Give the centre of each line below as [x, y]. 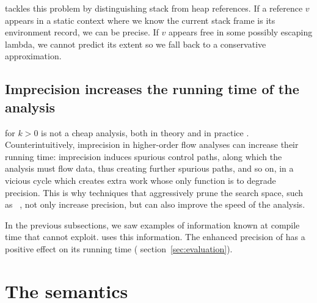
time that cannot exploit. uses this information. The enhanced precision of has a [155, 237]
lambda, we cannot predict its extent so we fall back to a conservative [136, 44]
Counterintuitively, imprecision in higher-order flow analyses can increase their [152, 144]
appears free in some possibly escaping [240, 32]
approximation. [33, 56]
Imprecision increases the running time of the [152, 89]
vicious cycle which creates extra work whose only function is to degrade [140, 180]
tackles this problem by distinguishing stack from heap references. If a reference [154, 8]
